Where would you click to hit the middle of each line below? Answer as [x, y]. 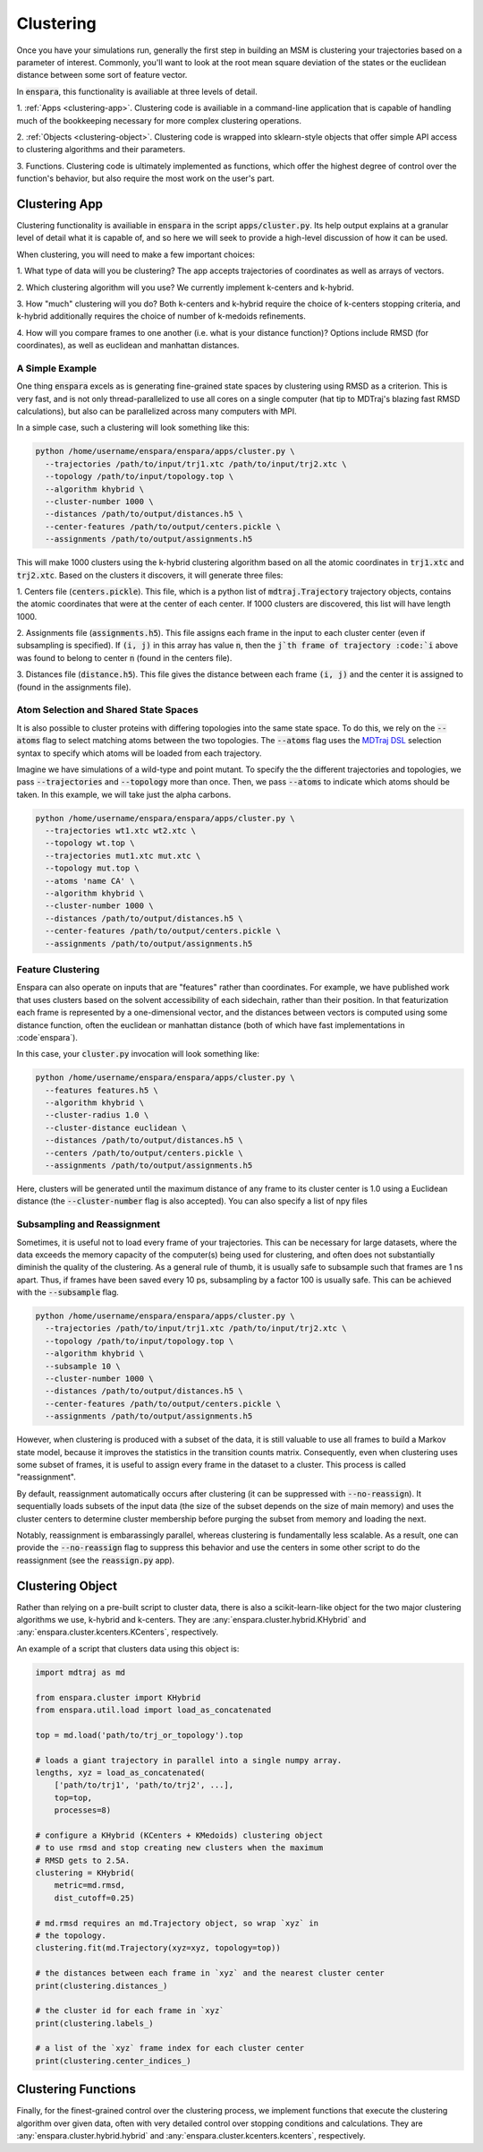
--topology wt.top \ [90, 843]
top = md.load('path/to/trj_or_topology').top [139, 1735]
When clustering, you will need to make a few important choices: [136, 254]
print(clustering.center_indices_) [113, 2061]
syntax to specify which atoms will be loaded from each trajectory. [139, 753]
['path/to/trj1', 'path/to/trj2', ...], [144, 1785]
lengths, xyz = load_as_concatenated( [120, 1772]
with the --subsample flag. [68, 1292]
